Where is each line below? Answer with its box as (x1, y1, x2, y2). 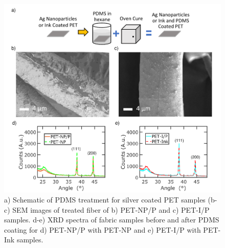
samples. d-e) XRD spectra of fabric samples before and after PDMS (4, 214, 219, 225)
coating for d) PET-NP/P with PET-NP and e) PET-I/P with (4, 224, 201, 235)
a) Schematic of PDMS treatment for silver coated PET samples (4, 194, 206, 205)
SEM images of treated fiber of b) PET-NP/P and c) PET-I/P (12, 204, 210, 215)
